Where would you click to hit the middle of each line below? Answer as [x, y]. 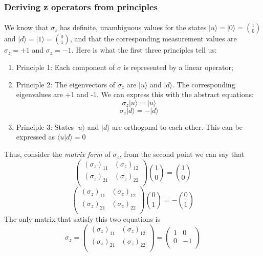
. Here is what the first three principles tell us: [144, 50]
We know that [26, 27]
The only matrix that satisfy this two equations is [82, 219]
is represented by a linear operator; [178, 67]
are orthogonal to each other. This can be [177, 126]
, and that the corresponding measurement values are [153, 39]
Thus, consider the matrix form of [57, 154]
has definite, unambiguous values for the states [133, 27]
